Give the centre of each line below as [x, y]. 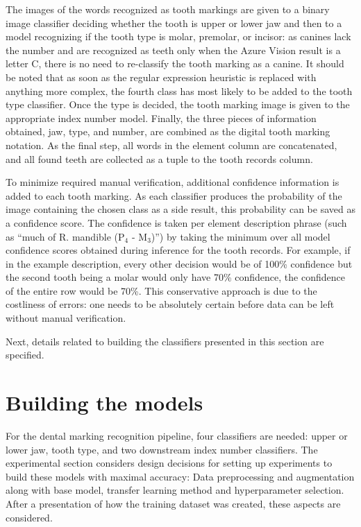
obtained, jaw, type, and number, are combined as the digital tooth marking [168, 131]
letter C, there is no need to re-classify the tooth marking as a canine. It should [175, 63]
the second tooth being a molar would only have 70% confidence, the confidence [175, 277]
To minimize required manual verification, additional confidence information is [173, 182]
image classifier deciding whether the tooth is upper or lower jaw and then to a [174, 23]
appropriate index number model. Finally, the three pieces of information [161, 118]
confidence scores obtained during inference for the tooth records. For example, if [178, 250]
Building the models [104, 403]
